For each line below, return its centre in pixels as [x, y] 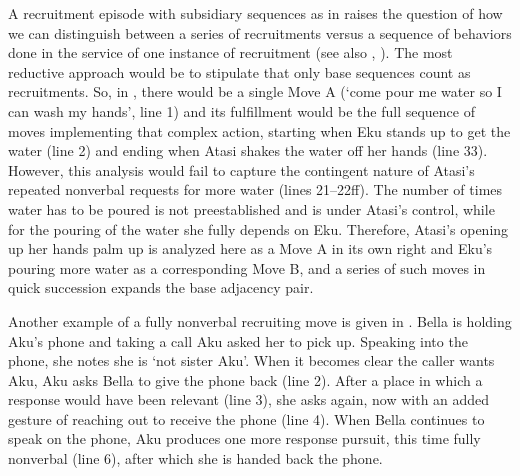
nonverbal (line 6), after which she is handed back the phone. [195, 458]
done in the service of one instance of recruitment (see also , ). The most [230, 52]
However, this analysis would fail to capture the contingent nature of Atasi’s [241, 169]
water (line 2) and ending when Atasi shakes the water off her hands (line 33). [248, 150]
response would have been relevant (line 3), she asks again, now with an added [249, 399]
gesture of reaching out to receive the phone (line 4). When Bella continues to [246, 418]
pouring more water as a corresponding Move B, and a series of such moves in [247, 267]
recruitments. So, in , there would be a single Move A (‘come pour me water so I [255, 91]
